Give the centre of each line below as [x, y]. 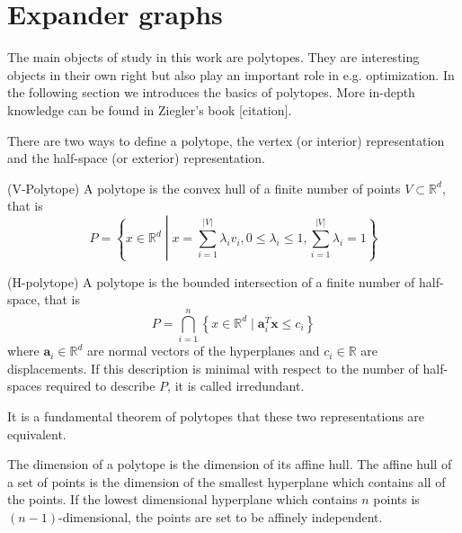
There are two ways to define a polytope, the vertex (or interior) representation [226, 140]
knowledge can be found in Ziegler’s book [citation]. [150, 109]
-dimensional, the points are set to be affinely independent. [221, 516]
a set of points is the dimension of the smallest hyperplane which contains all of [227, 481]
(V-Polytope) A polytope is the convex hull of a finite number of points [204, 188]
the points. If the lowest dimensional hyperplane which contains [182, 499]
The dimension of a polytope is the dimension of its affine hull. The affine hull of [230, 464]
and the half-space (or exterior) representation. [136, 158]
